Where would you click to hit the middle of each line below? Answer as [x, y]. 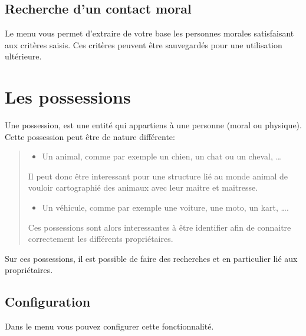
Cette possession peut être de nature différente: [90, 136]
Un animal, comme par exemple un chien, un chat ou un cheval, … [162, 156]
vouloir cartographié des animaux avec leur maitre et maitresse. [143, 187]
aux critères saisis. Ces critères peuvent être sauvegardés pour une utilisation [144, 44]
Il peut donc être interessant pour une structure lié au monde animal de [158, 176]
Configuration [48, 302]
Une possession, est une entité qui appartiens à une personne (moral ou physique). [153, 125]
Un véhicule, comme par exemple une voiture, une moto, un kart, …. [165, 207]
